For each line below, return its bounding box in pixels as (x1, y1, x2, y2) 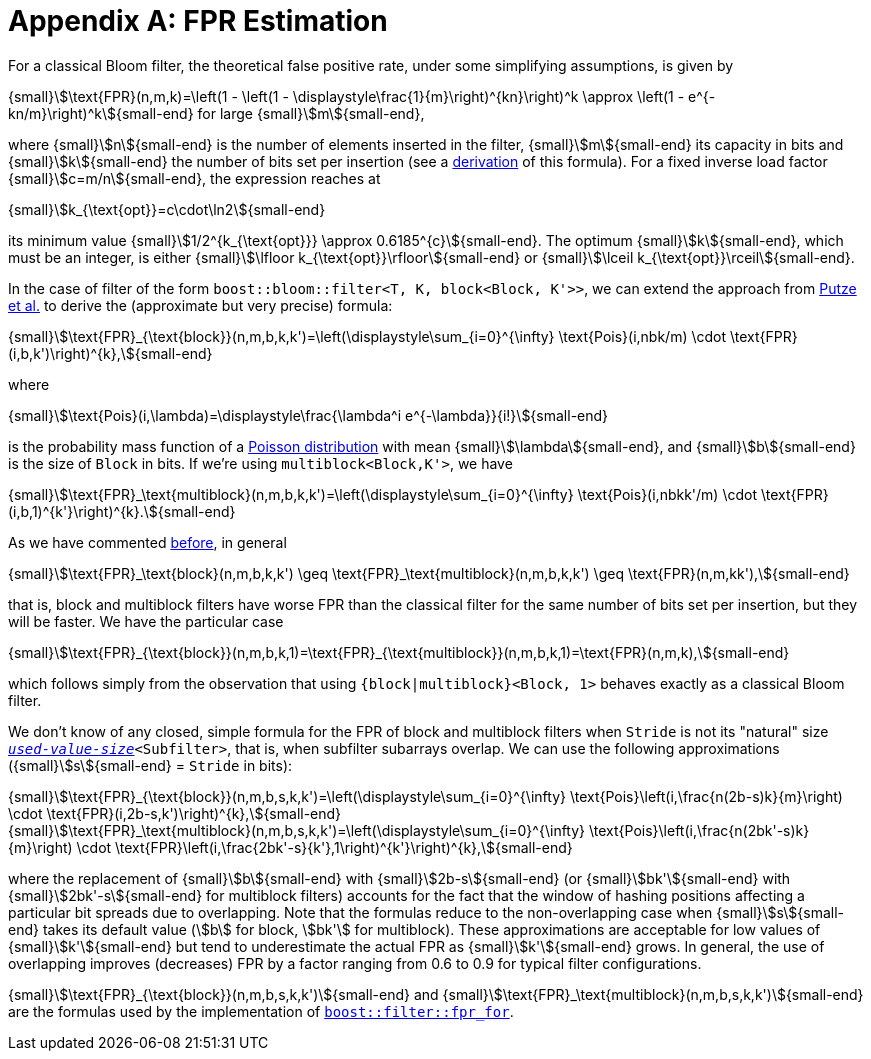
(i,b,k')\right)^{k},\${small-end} (8, 344, 213, 362)
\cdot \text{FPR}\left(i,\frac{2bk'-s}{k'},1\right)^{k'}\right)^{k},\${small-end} (76, 838, 573, 856)
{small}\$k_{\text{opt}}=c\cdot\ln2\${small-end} (8, 200, 326, 218)
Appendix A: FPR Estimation (8, 4, 388, 38)
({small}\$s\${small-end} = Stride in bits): (8, 756, 293, 774)
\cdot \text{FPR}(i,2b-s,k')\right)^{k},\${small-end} (8, 804, 342, 822)
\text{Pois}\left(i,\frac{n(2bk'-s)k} (588, 821, 810, 839)
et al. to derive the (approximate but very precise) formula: (8, 296, 393, 314)
